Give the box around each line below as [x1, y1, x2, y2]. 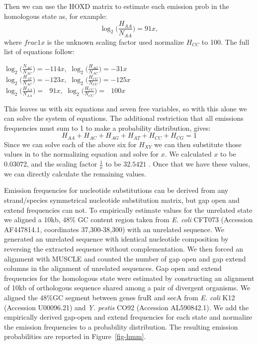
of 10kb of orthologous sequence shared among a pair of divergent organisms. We [4, 282, 251, 293]
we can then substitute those [154, 139, 242, 149]
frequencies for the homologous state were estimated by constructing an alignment [4, 272, 255, 283]
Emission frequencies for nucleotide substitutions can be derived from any [4, 185, 229, 195]
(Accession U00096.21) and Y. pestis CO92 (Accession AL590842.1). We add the [4, 302, 249, 312]
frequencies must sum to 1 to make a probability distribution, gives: [4, 122, 211, 133]
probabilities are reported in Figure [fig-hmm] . [4, 331, 146, 342]
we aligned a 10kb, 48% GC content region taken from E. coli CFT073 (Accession [4, 214, 253, 225]
